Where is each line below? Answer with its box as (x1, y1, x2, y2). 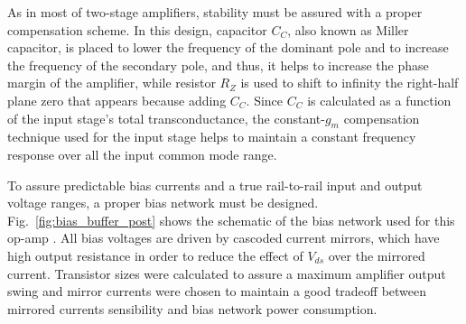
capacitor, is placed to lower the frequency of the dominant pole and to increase (7, 38, 449, 57)
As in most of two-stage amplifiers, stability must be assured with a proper (7, 3, 423, 21)
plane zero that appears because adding (7, 90, 227, 109)
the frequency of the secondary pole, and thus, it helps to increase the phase (7, 55, 429, 74)
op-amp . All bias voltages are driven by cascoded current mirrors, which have (7, 228, 440, 247)
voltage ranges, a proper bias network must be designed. (7, 193, 319, 212)
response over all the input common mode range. (7, 144, 277, 163)
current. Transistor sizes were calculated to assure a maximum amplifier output (7, 264, 446, 282)
